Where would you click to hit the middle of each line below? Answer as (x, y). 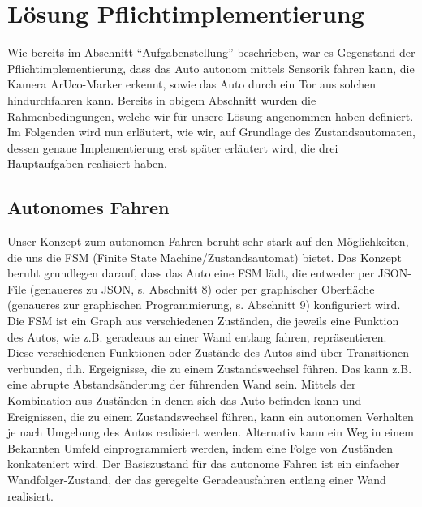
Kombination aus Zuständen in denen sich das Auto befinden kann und (185, 400)
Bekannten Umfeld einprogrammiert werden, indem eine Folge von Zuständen (200, 447)
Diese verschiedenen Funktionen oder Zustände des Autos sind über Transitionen (208, 352)
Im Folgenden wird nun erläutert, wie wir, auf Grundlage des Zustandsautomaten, (211, 132)
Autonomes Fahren (88, 207)
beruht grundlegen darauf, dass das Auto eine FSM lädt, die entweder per (191, 273)
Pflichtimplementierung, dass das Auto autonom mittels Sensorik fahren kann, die (211, 68)
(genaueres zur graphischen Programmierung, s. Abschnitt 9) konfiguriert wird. (204, 305)
